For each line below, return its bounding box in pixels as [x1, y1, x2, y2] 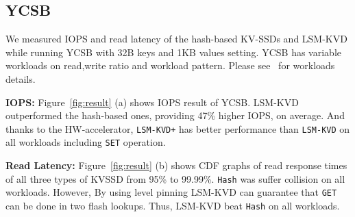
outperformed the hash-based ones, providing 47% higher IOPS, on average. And [5, 108, 345, 123]
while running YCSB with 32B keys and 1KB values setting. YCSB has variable [5, 44, 341, 59]
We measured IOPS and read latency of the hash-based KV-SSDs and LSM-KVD [5, 31, 347, 46]
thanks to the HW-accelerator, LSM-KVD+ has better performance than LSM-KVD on [5, 121, 350, 136]
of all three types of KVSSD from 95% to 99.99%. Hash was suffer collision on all [5, 171, 345, 186]
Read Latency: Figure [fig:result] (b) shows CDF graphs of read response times [5, 158, 347, 173]
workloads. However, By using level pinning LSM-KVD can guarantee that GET [5, 185, 337, 199]
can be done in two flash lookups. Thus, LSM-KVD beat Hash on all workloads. [5, 198, 340, 212]
